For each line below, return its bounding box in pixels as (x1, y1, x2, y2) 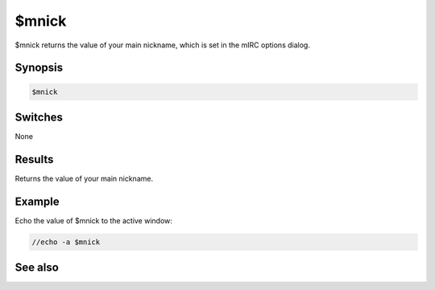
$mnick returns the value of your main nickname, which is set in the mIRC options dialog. (14, 40, 310, 50)
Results (14, 153, 54, 166)
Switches (14, 110, 64, 124)
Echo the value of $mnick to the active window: (14, 215, 173, 225)
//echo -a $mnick (31, 237, 101, 247)
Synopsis (14, 61, 64, 75)
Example (14, 194, 60, 208)
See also (14, 261, 60, 275)
